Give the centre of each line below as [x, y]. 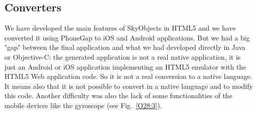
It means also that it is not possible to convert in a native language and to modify [129, 86]
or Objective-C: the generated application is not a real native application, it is [123, 57]
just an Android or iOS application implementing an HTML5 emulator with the [125, 66]
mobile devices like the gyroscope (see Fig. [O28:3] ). [83, 105]
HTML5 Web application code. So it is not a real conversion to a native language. [128, 76]
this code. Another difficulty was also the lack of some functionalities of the [118, 95]
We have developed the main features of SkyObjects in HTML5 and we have [120, 28]
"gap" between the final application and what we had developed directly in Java [125, 47]
